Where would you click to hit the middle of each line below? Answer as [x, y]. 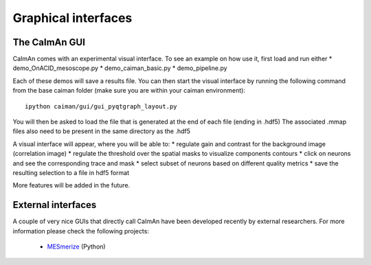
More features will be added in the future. [71, 185]
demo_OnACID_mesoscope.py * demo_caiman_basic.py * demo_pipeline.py [120, 68]
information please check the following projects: [81, 231]
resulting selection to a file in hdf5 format [71, 172]
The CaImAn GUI [49, 42]
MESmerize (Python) [76, 246]
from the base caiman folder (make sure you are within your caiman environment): [129, 91]
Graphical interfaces [72, 18]
